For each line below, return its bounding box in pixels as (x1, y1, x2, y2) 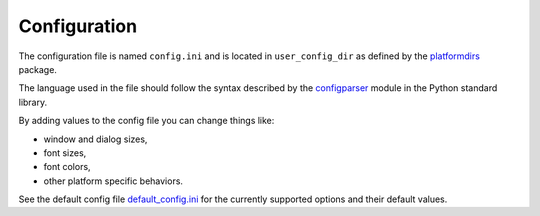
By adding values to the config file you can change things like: (18, 115, 275, 127)
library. (18, 96, 48, 108)
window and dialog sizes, (43, 133, 148, 145)
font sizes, (43, 146, 87, 159)
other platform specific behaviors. (43, 175, 184, 187)
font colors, (43, 161, 91, 173)
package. (18, 63, 57, 75)
